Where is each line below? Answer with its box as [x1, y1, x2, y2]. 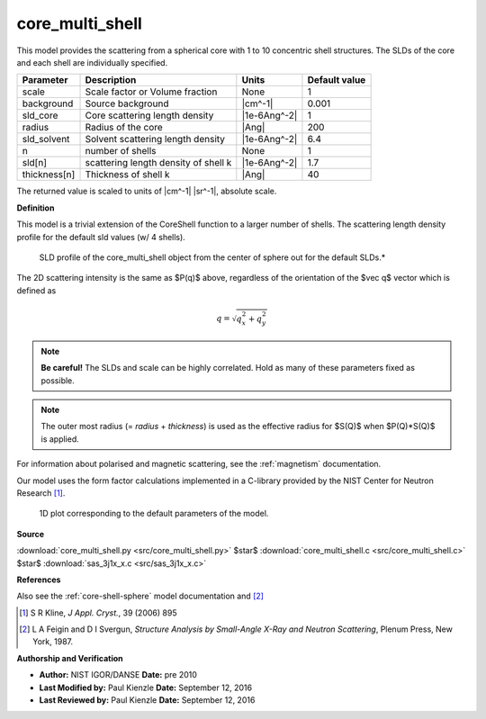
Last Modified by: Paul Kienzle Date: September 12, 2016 [39, 682, 252, 693]
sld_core [22, 109, 58, 121]
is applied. [40, 433, 80, 445]
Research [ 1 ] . [16, 487, 66, 499]
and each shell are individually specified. [16, 57, 168, 67]
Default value [307, 74, 366, 86]
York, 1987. [32, 636, 74, 647]
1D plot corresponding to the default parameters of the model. [39, 508, 269, 519]
